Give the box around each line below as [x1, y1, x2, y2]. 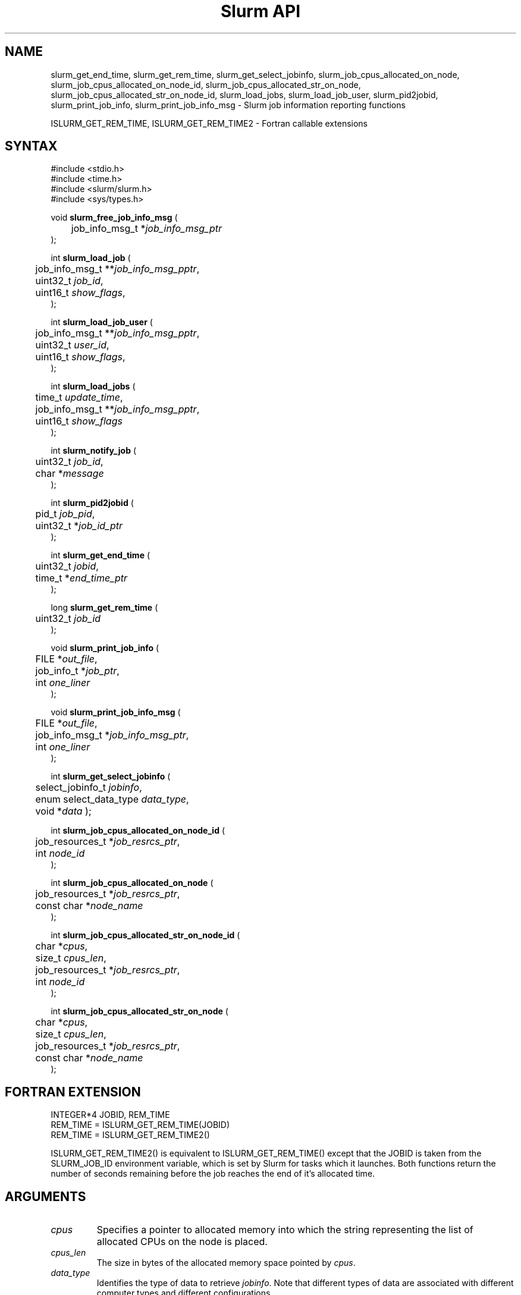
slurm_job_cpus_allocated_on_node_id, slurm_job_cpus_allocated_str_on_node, [51, 79, 361, 90]
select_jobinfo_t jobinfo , [35, 781, 142, 794]
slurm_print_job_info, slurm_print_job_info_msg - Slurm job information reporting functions [51, 99, 406, 110]
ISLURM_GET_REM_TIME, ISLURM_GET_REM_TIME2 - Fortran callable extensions [51, 118, 368, 128]
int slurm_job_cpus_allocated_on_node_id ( [51, 825, 225, 836]
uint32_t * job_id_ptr [35, 520, 123, 532]
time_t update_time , [35, 391, 123, 404]
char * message [35, 467, 104, 480]
